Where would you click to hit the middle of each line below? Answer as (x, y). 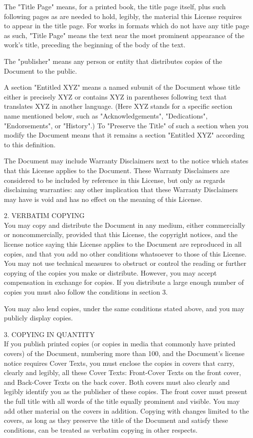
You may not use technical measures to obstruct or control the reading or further (125, 263)
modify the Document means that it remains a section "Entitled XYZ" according (124, 135)
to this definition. (30, 144)
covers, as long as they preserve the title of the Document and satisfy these (116, 420)
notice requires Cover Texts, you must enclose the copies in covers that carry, (119, 363)
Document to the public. (40, 70)
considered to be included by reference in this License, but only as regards (115, 180)
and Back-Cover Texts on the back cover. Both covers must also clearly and (117, 382)
